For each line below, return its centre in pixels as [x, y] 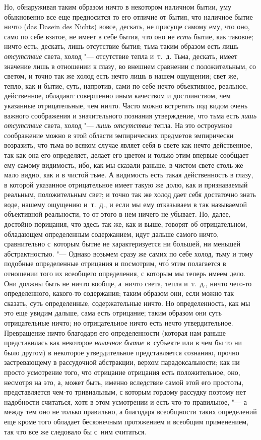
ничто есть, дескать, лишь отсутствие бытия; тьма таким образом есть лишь [121, 46]
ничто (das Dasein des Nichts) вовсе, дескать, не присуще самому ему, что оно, [127, 26]
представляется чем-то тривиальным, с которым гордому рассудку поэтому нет [125, 392]
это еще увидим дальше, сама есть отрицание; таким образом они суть [113, 313]
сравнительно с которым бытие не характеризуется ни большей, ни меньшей [122, 244]
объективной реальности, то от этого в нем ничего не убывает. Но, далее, [117, 214]
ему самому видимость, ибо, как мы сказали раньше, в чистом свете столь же [124, 165]
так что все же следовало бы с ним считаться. [75, 431]
